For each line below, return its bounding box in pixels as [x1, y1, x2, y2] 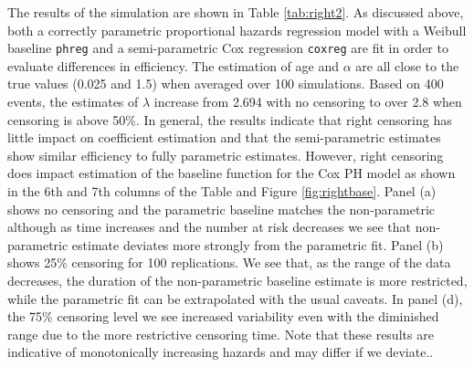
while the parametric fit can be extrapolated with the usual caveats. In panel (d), [7, 288, 463, 308]
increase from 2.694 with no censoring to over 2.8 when [153, 92, 462, 111]
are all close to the [355, 56, 459, 75]
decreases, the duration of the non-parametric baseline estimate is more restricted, [7, 270, 468, 289]
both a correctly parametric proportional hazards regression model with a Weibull [7, 20, 467, 39]
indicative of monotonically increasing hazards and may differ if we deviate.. [7, 342, 434, 362]
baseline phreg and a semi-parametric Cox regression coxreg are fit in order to [7, 38, 448, 58]
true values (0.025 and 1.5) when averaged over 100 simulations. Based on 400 [7, 74, 444, 93]
